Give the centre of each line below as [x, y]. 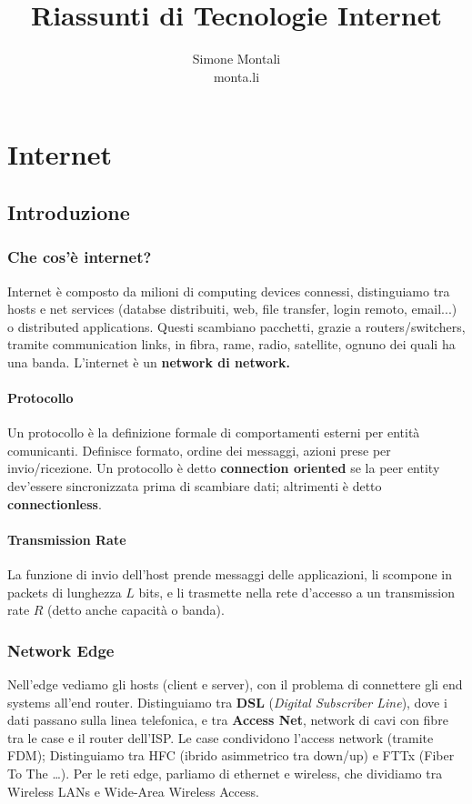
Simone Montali [236, 59]
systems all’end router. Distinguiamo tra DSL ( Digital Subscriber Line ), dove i [227, 702]
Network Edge [61, 650]
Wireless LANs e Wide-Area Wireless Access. [133, 791]
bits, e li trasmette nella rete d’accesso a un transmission [297, 592]
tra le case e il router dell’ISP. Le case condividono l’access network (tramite [221, 737]
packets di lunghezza [65, 592]
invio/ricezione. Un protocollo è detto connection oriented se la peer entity [224, 468]
